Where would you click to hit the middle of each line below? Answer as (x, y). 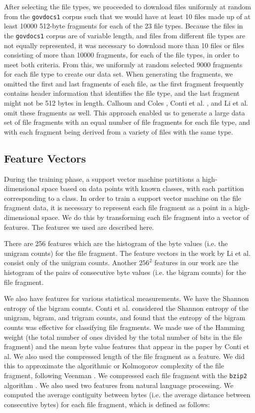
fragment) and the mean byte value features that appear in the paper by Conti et (127, 346)
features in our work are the (197, 262)
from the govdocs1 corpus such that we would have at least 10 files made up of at (127, 16)
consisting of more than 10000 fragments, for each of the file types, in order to (122, 55)
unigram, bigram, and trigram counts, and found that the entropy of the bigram (125, 317)
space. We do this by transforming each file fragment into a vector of (145, 217)
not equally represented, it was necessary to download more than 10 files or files (124, 45)
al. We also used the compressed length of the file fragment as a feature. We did (124, 356)
